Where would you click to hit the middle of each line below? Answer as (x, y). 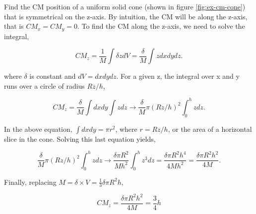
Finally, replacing (30, 182)
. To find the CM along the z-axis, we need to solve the (161, 26)
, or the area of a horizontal (210, 129)
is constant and (53, 76)
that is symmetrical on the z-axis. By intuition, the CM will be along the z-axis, (126, 16)
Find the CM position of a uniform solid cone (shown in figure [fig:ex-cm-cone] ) (125, 6)
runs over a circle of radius (44, 85)
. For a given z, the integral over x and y (178, 76)
